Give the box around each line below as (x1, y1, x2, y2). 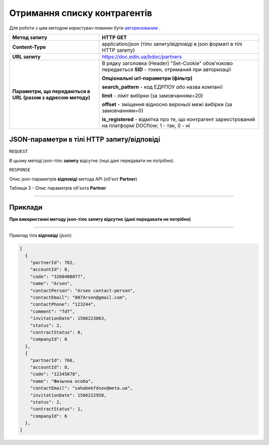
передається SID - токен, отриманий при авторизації (102, 66, 231, 73)
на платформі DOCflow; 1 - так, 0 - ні (102, 122, 190, 129)
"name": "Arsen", (30, 281, 73, 287)
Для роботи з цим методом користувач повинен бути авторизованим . (9, 25, 160, 31)
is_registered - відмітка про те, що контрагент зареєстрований (102, 116, 256, 123)
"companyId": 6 (30, 413, 67, 419)
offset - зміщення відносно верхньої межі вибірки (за (102, 101, 233, 108)
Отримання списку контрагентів (9, 7, 152, 18)
